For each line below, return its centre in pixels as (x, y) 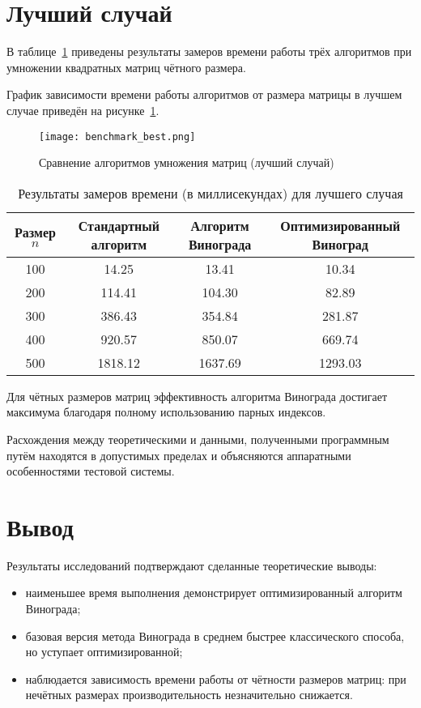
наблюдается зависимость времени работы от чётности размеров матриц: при (216, 678)
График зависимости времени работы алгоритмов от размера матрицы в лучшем (204, 94)
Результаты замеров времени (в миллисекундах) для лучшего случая (210, 193)
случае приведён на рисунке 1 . (83, 110)
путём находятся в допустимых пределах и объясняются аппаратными (179, 455)
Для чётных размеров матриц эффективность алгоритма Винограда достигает (197, 396)
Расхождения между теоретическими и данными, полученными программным (198, 439)
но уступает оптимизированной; (104, 652)
